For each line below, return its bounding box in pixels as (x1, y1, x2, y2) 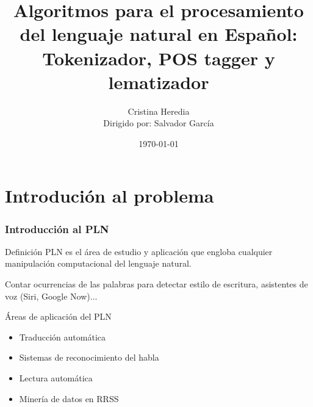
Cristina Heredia (128, 104, 190, 117)
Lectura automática (19, 372, 93, 384)
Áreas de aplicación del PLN (5, 310, 112, 323)
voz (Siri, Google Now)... (5, 289, 98, 302)
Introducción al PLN (5, 221, 109, 236)
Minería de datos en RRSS (19, 392, 119, 405)
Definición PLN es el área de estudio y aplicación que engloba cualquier (5, 245, 273, 258)
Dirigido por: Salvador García (103, 117, 214, 129)
